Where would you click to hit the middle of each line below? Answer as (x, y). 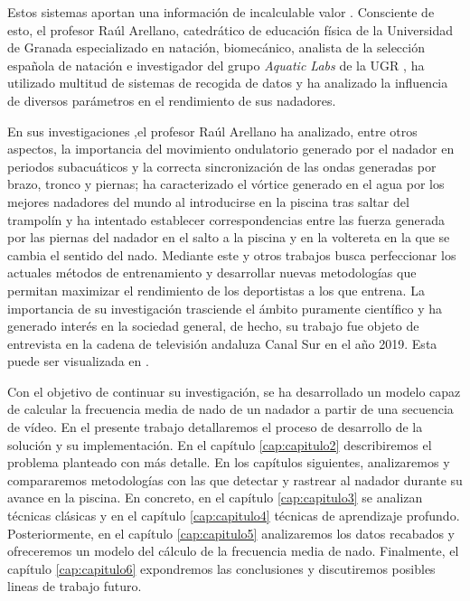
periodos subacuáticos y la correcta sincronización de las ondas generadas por (222, 166)
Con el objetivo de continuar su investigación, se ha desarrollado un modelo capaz (234, 391)
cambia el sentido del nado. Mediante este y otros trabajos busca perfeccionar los (232, 254)
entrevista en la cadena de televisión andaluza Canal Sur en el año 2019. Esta (222, 343)
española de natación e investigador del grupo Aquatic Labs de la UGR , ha (216, 65)
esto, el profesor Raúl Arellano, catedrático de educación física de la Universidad (230, 29)
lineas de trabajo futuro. (75, 586)
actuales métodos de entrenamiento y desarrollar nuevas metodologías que (212, 272)
